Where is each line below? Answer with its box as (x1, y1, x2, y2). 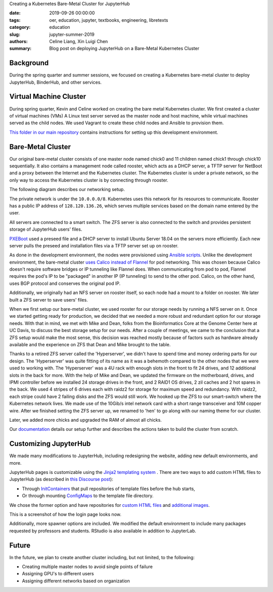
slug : (9, 31, 20, 38)
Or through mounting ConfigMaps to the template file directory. (22, 493, 154, 499)
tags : (9, 17, 21, 23)
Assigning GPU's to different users (22, 571, 94, 577)
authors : (9, 38, 28, 44)
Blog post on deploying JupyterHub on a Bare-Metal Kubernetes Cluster (49, 46, 200, 52)
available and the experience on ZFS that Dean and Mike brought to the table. (9, 342, 171, 347)
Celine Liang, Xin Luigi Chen (49, 38, 108, 44)
